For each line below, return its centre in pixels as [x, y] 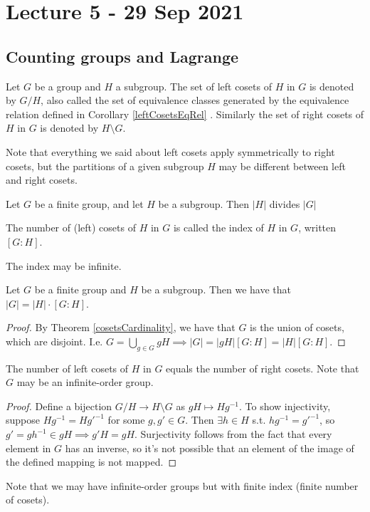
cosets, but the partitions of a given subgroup [105, 166]
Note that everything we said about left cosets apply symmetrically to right [170, 151]
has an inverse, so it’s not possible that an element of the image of [210, 448]
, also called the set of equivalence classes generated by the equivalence [195, 100]
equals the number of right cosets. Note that [263, 368]
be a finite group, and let [89, 203]
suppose [23, 420]
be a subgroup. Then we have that [216, 289]
